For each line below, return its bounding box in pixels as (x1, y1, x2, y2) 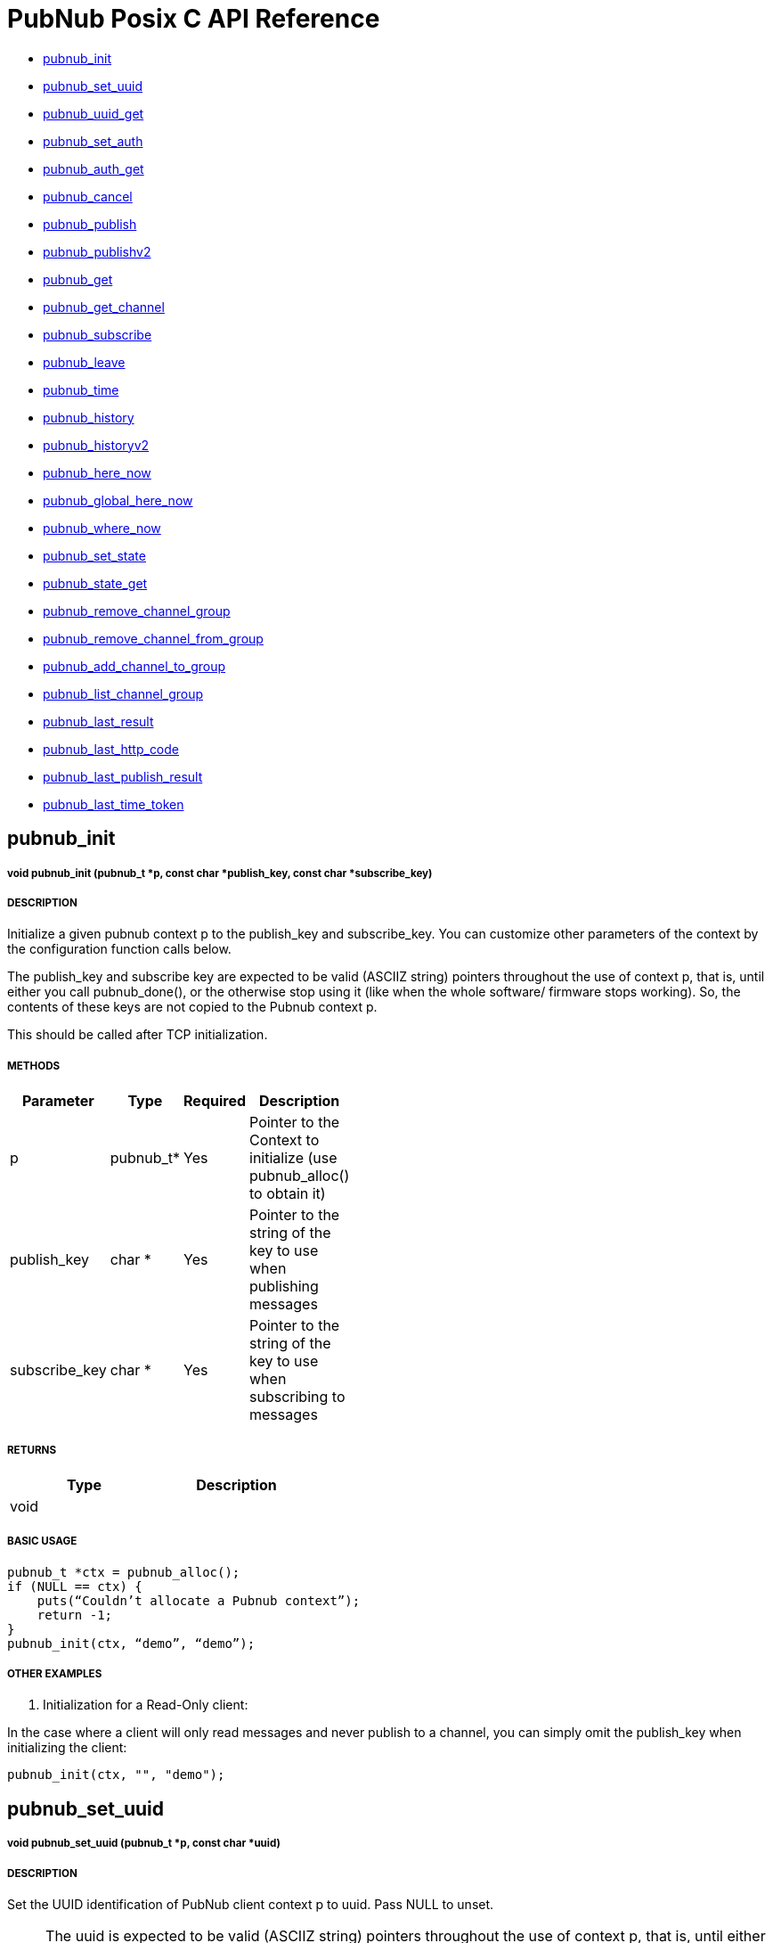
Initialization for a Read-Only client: (43, 1697, 248, 1713)
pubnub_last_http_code (43, 741, 180, 757)
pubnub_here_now (43, 464, 151, 480)
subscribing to (249, 1388, 346, 1406)
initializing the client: (7, 1740, 127, 1756)
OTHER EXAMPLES (7, 1668, 102, 1681)
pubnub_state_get (43, 575, 148, 591)
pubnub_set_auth (43, 133, 143, 149)
